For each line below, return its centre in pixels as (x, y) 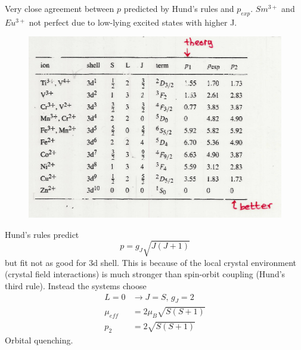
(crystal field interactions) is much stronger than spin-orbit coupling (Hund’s (145, 274)
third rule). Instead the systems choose (76, 285)
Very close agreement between (60, 8)
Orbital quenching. (39, 340)
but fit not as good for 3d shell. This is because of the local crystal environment (151, 262)
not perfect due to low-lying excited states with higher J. (133, 22)
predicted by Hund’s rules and (179, 8)
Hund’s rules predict (42, 234)
